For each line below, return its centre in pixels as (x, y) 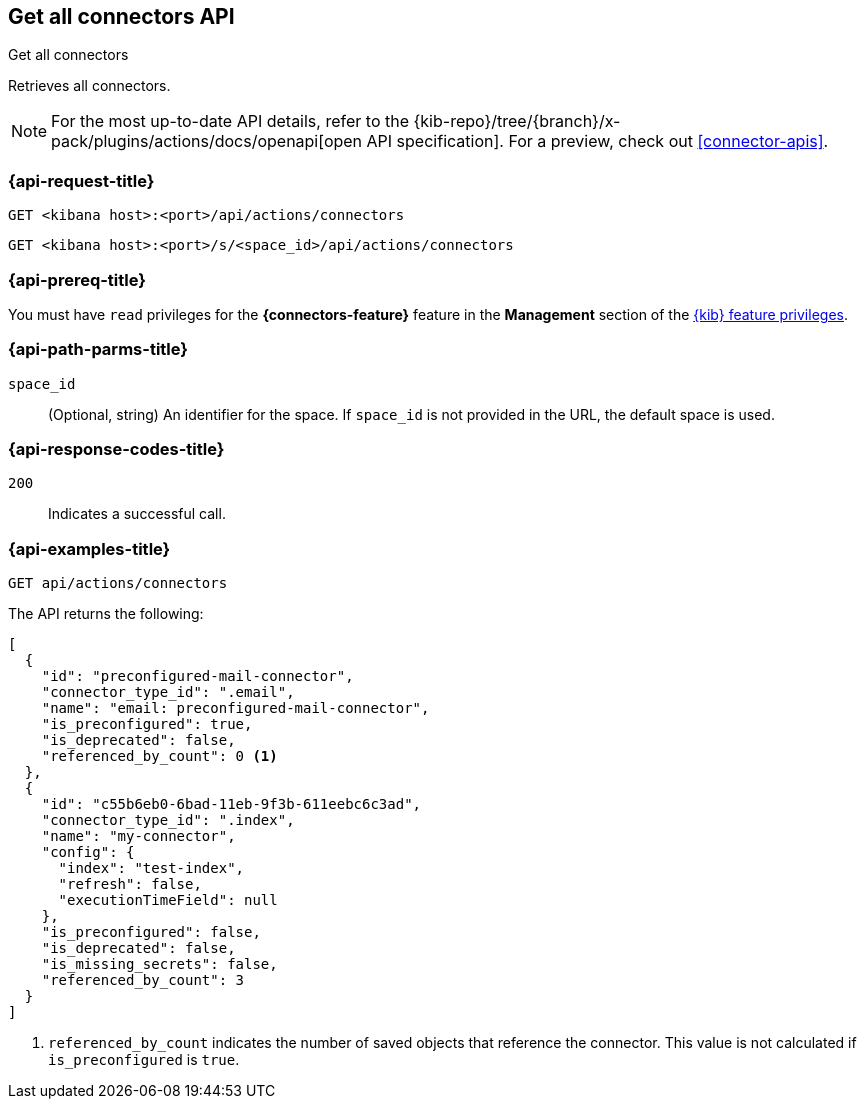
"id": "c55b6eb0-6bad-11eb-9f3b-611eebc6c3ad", (231, 804)
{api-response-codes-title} (116, 449)
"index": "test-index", (151, 868)
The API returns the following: (106, 614)
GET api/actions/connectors (118, 583)
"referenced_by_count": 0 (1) (159, 756)
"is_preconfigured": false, (151, 932)
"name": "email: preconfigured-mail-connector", (235, 708)
